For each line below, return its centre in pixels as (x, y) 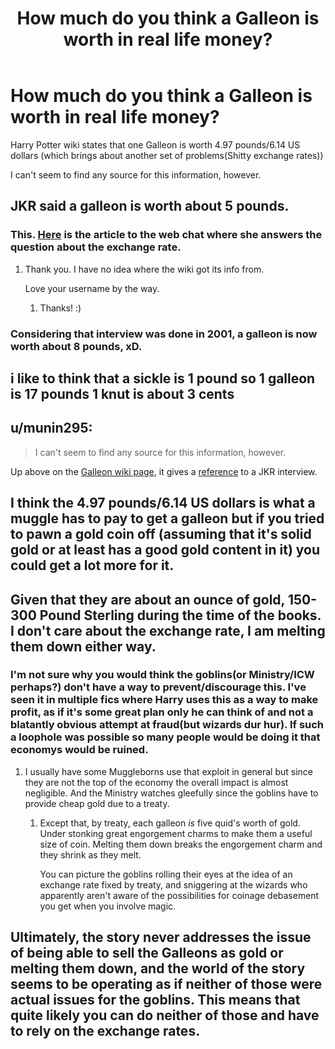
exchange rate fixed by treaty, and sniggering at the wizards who (173, 884)
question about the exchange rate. (96, 247)
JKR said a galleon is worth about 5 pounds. (150, 206)
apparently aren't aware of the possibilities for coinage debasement (179, 895)
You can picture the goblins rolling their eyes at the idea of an (166, 874)
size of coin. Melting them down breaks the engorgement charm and (181, 844)
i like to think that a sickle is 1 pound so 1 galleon (163, 378)
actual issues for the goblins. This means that (155, 1000)
